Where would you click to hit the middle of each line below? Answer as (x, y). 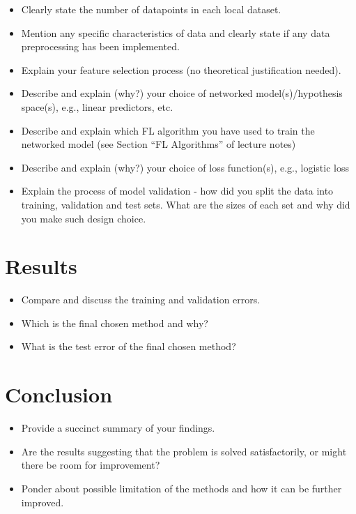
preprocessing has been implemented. (100, 46)
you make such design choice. (84, 218)
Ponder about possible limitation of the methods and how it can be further (181, 488)
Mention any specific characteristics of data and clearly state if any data (176, 32)
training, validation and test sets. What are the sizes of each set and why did (186, 204)
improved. (42, 502)
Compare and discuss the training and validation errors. (141, 300)
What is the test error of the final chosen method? (129, 346)
